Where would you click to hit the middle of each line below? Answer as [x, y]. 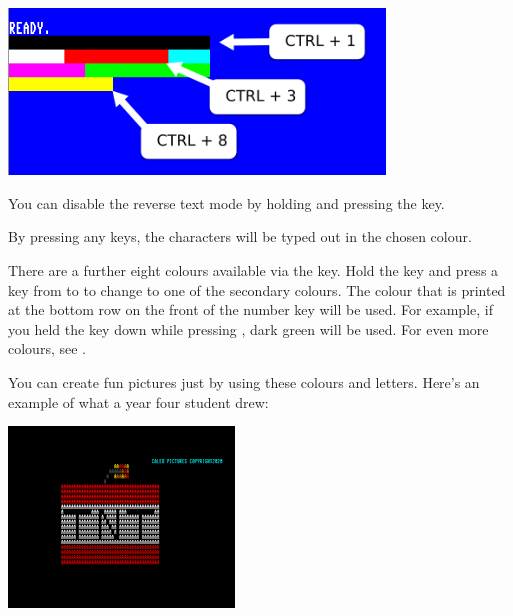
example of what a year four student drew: [138, 401]
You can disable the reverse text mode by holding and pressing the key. [226, 202]
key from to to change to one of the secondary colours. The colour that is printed [257, 289]
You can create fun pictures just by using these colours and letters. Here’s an [244, 382]
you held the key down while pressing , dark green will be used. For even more [248, 328]
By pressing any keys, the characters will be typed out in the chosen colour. [240, 236]
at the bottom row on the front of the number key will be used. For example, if [250, 309]
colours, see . [47, 348]
